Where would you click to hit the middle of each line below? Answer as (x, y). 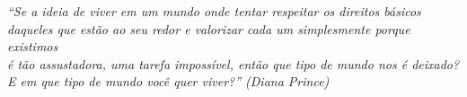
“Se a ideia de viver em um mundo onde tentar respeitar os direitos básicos (214, 11)
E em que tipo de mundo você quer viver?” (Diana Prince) (168, 81)
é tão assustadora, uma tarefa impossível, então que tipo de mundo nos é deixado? (233, 63)
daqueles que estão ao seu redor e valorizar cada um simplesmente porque (209, 28)
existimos (33, 46)
